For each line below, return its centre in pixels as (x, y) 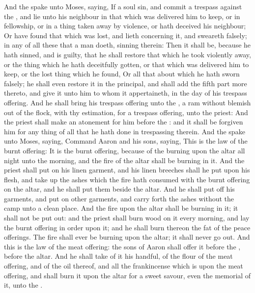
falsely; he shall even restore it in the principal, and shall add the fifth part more (126, 83)
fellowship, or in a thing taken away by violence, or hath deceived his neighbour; (125, 26)
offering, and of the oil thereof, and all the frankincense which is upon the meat (124, 266)
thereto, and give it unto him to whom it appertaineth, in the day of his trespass (126, 93)
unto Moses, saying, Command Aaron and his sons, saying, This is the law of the (126, 141)
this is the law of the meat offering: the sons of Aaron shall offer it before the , (122, 246)
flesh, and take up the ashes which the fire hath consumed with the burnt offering (127, 179)
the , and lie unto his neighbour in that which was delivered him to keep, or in (122, 16)
